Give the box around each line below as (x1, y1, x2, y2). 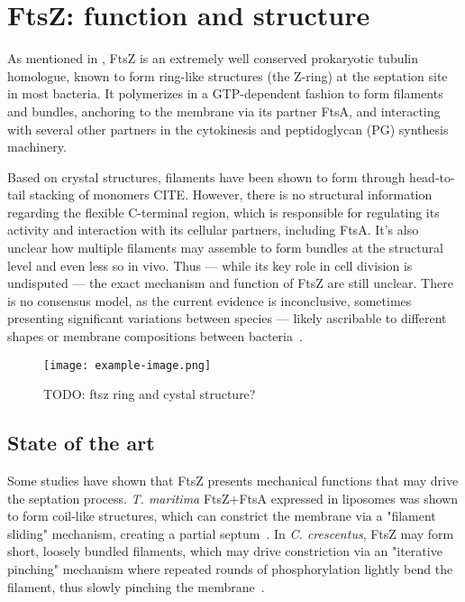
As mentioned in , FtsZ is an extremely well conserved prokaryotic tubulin (7, 49, 419, 68)
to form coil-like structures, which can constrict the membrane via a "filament (7, 506, 436, 525)
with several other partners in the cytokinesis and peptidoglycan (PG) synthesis (7, 119, 449, 138)
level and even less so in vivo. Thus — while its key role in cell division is (7, 255, 413, 274)
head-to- (409, 167, 455, 186)
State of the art (7, 429, 155, 457)
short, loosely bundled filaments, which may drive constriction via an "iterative (7, 542, 442, 560)
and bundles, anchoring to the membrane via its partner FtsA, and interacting (7, 101, 441, 120)
